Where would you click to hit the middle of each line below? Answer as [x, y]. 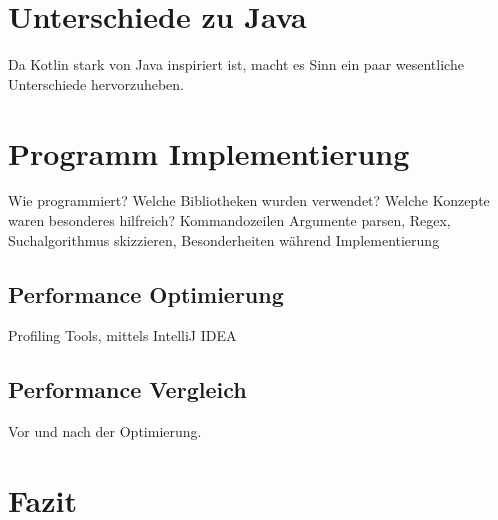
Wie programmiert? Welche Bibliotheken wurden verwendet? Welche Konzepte [249, 200]
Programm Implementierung [209, 152]
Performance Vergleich [127, 389]
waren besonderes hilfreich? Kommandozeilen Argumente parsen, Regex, [229, 220]
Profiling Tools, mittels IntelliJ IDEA [122, 335]
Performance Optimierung [146, 293]
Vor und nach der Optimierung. [105, 431]
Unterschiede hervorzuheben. [96, 83]
